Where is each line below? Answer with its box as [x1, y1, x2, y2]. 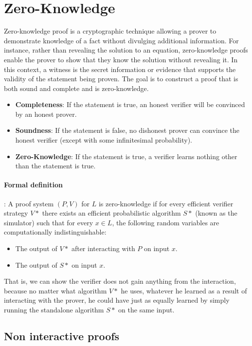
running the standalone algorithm [4, 304, 104, 314]
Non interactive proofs [4, 328, 120, 343]
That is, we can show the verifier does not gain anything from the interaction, [4, 276, 236, 286]
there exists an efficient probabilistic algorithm [42, 208, 181, 218]
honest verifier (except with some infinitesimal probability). [15, 135, 192, 145]
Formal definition [4, 180, 63, 190]
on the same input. [118, 304, 175, 314]
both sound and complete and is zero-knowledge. [4, 83, 149, 93]
